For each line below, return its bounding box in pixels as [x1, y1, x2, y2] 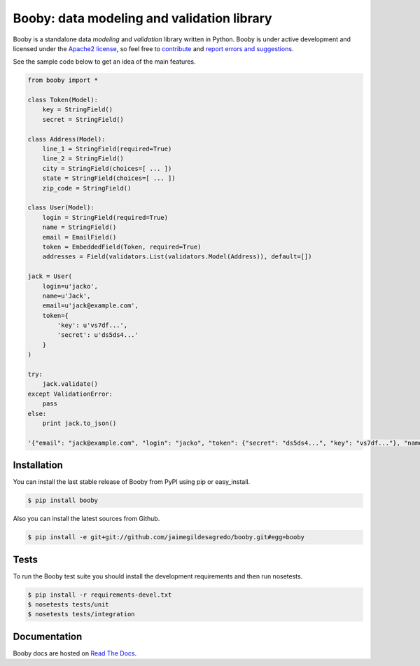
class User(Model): [27, 204, 94, 211]
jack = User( [27, 272, 73, 280]
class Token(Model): [27, 96, 98, 104]
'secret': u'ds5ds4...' [57, 331, 139, 339]
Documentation [13, 630, 83, 642]
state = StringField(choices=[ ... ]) [42, 174, 176, 182]
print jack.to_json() [42, 419, 117, 427]
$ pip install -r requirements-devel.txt [27, 590, 172, 599]
